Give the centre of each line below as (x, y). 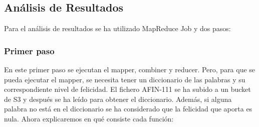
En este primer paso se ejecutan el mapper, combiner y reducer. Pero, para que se (130, 70)
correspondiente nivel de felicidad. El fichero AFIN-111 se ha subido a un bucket (127, 89)
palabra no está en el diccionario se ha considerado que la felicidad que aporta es (128, 109)
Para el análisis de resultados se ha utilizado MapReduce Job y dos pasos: (117, 28)
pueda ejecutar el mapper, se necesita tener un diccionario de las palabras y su (125, 79)
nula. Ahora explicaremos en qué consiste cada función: (89, 118)
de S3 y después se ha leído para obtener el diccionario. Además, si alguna (118, 99)
